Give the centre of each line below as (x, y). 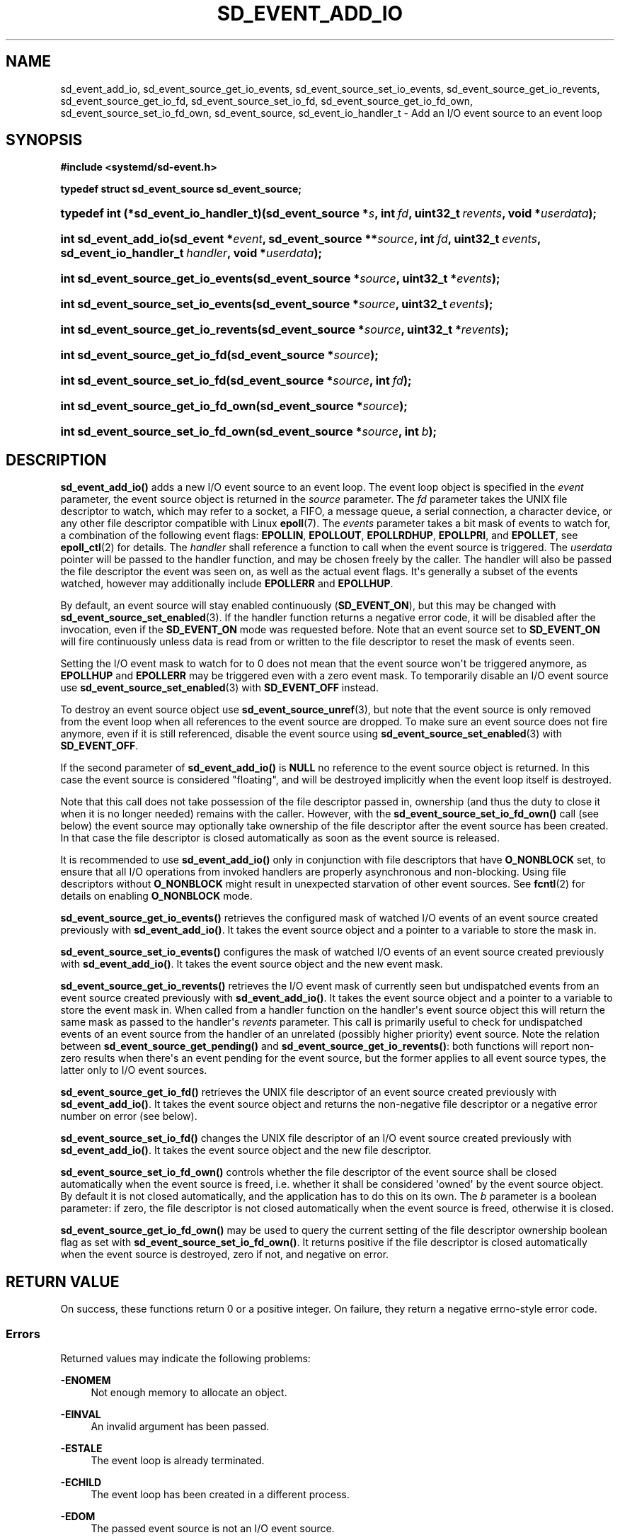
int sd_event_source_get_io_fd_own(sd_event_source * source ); (234, 406)
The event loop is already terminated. (178, 1460)
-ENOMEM (86, 1380)
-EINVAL (81, 1414)
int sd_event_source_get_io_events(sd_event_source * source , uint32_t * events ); (280, 279)
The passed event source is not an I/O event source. (213, 1528)
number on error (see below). (129, 1116)
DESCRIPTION (56, 460)
